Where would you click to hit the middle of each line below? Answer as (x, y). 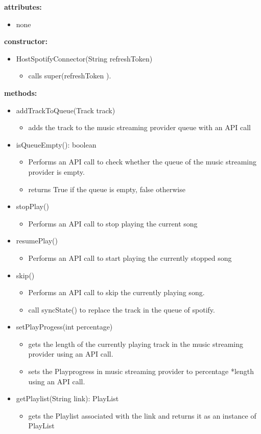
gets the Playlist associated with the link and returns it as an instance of (142, 415)
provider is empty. (56, 171)
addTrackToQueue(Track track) (66, 110)
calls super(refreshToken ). (70, 76)
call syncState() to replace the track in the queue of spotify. (122, 309)
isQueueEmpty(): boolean (56, 144)
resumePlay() (37, 241)
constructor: (26, 41)
